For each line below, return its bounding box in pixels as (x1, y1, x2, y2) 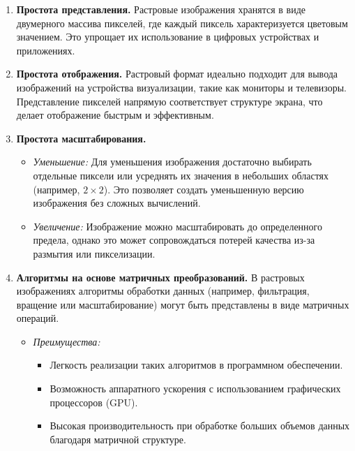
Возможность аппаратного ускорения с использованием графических (50, 381, 341, 396)
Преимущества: (33, 334, 100, 348)
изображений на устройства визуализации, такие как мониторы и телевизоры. (16, 80, 347, 94)
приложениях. (16, 43, 75, 57)
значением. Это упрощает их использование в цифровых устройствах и (16, 29, 319, 44)
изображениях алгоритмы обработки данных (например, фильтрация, (16, 283, 310, 298)
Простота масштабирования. (16, 131, 146, 145)
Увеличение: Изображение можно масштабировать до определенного (33, 219, 322, 233)
